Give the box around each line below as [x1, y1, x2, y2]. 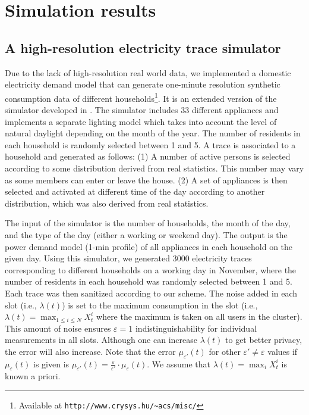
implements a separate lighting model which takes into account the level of [5, 115, 277, 127]
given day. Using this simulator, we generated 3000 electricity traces [5, 252, 252, 264]
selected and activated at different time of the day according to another [5, 185, 265, 198]
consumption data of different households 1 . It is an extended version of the [5, 90, 277, 104]
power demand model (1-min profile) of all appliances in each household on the [5, 240, 293, 252]
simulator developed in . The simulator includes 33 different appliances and [5, 104, 279, 116]
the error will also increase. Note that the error [5, 345, 176, 357]
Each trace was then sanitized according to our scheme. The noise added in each [5, 286, 298, 299]
